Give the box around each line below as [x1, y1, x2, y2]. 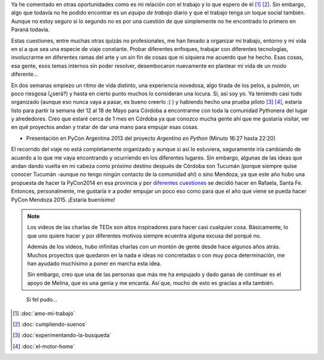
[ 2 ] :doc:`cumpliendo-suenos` [13, 320, 87, 328]
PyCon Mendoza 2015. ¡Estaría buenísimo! [11, 196, 116, 203]
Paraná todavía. [11, 26, 50, 33]
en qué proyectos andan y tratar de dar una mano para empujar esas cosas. [11, 124, 199, 131]
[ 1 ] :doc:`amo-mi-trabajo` [13, 310, 75, 317]
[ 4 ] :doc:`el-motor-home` [13, 343, 75, 350]
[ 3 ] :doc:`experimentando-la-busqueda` [13, 332, 112, 339]
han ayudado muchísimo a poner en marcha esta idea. [27, 260, 162, 267]
